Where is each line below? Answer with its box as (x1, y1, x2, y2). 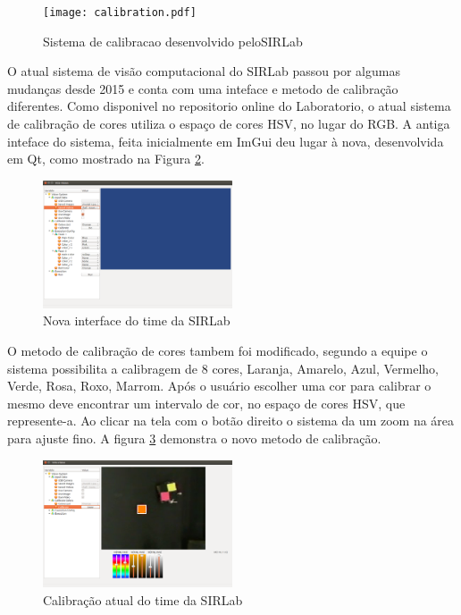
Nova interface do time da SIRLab (43, 311, 230, 330)
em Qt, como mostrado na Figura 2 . (7, 149, 205, 168)
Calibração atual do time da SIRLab (43, 591, 243, 610)
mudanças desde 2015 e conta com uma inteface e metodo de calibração (7, 79, 398, 97)
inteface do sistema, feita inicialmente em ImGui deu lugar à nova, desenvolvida (7, 131, 444, 150)
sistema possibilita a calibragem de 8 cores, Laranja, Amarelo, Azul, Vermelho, (7, 358, 439, 377)
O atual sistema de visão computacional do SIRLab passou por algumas (7, 62, 400, 80)
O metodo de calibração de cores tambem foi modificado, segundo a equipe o (7, 341, 428, 360)
